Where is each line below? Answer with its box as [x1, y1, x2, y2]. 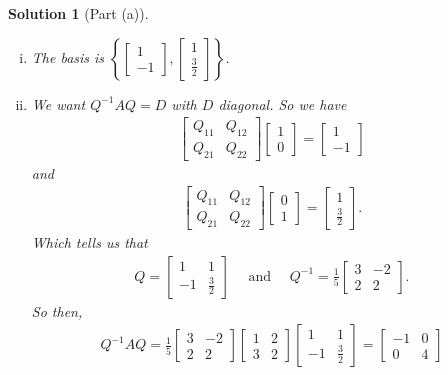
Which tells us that [31, 232, 148, 253]
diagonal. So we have [218, 93, 347, 114]
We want [31, 93, 86, 114]
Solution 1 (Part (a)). [8, 3, 149, 23]
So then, [31, 300, 83, 321]
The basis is [31, 46, 105, 67]
